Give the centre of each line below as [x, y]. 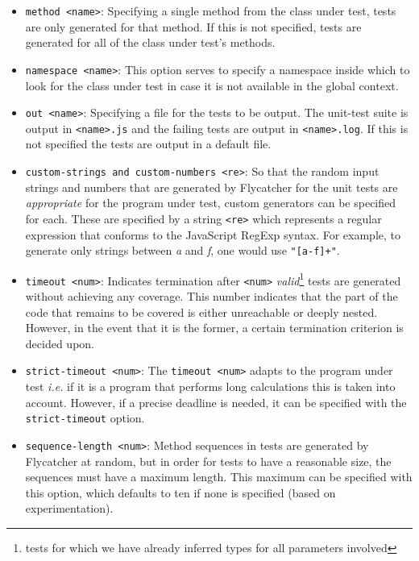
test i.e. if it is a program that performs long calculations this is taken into [210, 386]
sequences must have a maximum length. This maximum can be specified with [219, 477]
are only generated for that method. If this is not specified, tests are [193, 26]
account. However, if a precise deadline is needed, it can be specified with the [216, 402]
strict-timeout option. [85, 418]
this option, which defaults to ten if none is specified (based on [180, 492]
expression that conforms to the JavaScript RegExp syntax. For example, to [213, 234]
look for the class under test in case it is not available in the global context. [212, 85]
